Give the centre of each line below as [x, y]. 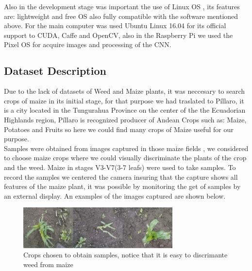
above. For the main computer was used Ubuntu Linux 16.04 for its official [115, 25]
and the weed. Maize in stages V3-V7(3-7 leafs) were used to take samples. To [120, 167]
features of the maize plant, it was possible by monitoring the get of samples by [122, 186]
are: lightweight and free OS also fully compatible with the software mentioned [121, 16]
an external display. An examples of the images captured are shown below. [115, 195]
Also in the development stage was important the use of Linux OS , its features [122, 6]
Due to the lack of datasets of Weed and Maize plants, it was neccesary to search [125, 91]
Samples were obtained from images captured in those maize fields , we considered [126, 148]
